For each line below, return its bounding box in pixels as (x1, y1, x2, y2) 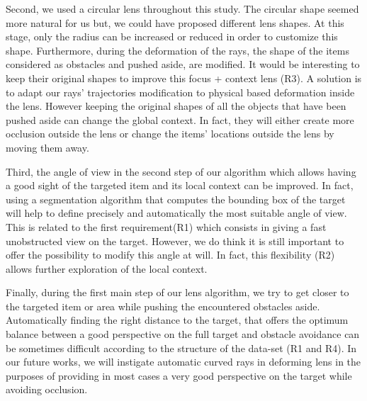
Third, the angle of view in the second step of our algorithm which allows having (6, 164, 356, 179)
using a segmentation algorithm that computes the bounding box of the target (6, 191, 346, 206)
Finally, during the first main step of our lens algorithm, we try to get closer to (6, 285, 349, 300)
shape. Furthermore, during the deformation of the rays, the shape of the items (6, 43, 349, 57)
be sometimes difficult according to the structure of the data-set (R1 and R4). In (6, 340, 357, 355)
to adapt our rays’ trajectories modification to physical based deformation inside (6, 84, 355, 99)
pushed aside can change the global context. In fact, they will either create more (6, 112, 354, 127)
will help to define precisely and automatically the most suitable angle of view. (6, 205, 347, 220)
